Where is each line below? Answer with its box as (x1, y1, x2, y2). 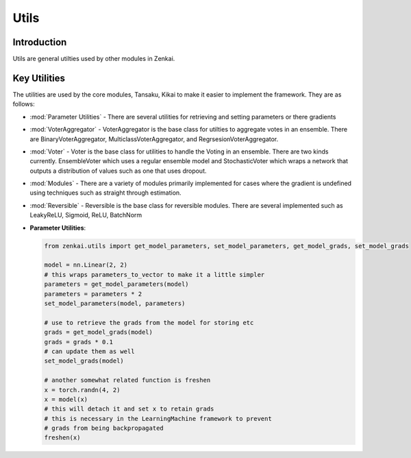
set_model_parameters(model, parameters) (44, 299, 186, 307)
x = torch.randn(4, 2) (44, 386, 121, 394)
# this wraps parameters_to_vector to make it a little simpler (44, 271, 265, 278)
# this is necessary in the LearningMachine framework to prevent (44, 415, 272, 422)
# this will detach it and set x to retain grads (44, 405, 214, 413)
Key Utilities (12, 72, 65, 84)
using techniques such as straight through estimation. (29, 189, 182, 197)
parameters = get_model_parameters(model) (44, 280, 189, 288)
